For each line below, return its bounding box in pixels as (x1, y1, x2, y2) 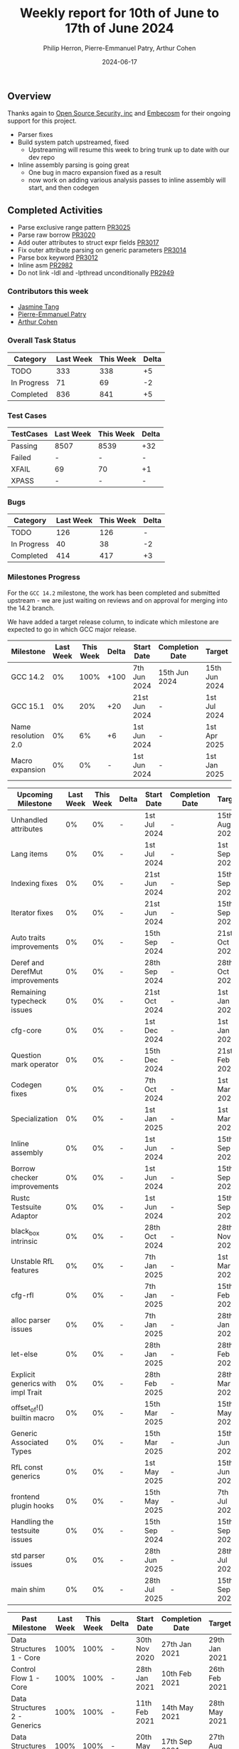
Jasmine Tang (17, 302, 59, 311)
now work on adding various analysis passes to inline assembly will (28, 176, 226, 185)
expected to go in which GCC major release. (7, 625, 137, 633)
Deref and (11, 957, 45, 967)
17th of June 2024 (65, 20, 174, 36)
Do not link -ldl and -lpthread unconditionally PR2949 (17, 269, 174, 277)
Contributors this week (7, 287, 89, 297)
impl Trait (11, 1387, 43, 1397)
